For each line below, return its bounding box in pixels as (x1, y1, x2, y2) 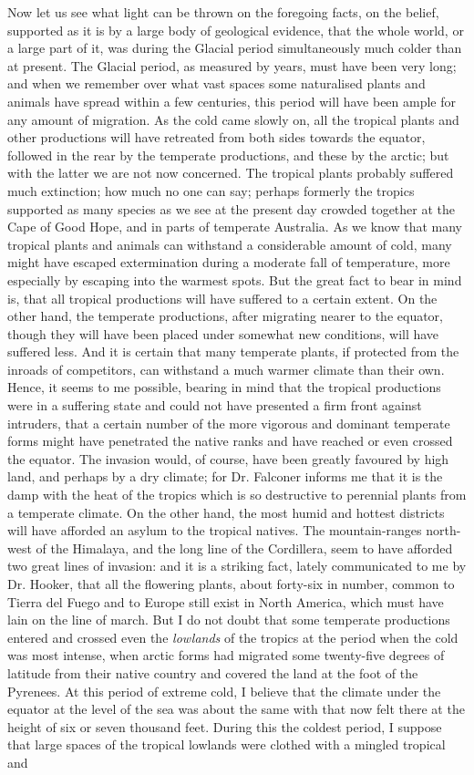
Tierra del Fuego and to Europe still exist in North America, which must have (7, 592, 444, 611)
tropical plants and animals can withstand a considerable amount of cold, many (7, 234, 452, 253)
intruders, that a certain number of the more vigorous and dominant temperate (7, 413, 450, 432)
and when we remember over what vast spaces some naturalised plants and (7, 74, 426, 93)
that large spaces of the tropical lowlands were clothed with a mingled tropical (7, 735, 446, 754)
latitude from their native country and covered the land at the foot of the (7, 663, 418, 682)
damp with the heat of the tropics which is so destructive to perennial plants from (7, 485, 467, 504)
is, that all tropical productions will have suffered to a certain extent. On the (7, 288, 438, 307)
